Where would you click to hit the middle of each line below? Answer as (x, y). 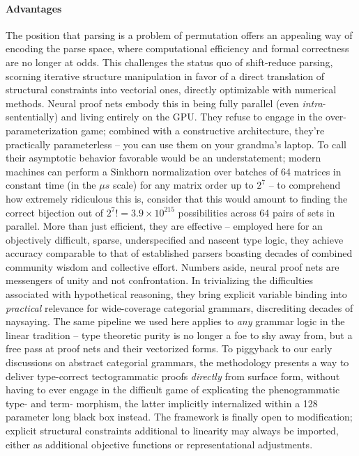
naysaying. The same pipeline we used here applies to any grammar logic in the (175, 321)
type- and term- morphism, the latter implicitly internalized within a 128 (162, 403)
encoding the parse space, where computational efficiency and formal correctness (177, 48)
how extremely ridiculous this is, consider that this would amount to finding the (177, 198)
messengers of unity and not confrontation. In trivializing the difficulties (160, 280)
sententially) (32, 117)
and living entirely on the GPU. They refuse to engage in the (192, 117)
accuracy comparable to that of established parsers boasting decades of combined (179, 253)
